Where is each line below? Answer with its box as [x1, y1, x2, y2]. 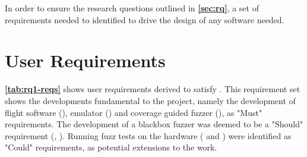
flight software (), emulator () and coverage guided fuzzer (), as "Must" [5, 106, 262, 118]
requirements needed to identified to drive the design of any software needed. [5, 13, 284, 26]
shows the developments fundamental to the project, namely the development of [5, 94, 296, 106]
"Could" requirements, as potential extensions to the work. [5, 141, 217, 153]
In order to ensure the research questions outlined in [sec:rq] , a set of [5, 2, 259, 14]
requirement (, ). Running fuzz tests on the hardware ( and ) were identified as [5, 129, 292, 142]
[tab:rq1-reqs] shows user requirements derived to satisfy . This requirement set [5, 83, 300, 95]
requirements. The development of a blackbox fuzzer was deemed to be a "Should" [5, 118, 303, 130]
